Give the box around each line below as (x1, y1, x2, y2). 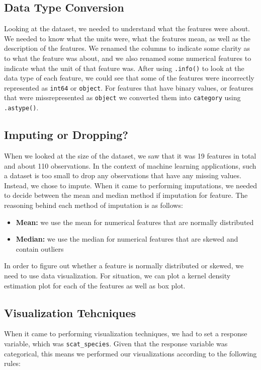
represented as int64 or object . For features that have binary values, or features (4, 82, 253, 93)
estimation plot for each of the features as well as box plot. (4, 280, 186, 290)
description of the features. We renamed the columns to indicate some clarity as (4, 43, 250, 53)
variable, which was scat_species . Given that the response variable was (4, 338, 228, 348)
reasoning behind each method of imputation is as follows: (4, 199, 183, 210)
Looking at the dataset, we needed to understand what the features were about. (4, 23, 250, 34)
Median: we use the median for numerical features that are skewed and (16, 234, 238, 244)
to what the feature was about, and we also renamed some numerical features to (4, 52, 251, 63)
